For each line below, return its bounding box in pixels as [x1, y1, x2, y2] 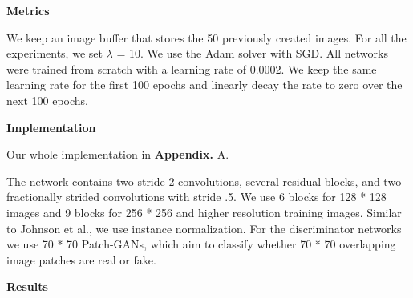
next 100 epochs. [6, 91, 88, 108]
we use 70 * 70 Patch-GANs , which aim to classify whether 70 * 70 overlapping [6, 236, 396, 252]
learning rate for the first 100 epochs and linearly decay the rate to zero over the [6, 76, 403, 93]
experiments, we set [6, 45, 103, 62]
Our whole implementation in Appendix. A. [6, 146, 229, 163]
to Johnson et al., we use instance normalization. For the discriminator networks [6, 219, 402, 236]
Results [6, 278, 48, 295]
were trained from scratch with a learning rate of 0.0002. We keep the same [6, 60, 377, 77]
